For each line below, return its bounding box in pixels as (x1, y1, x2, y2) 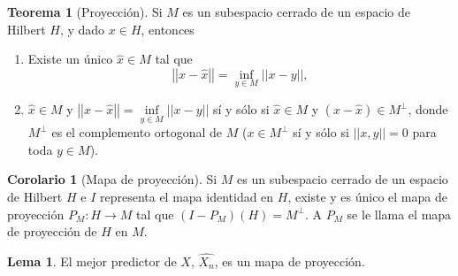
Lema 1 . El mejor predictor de (7, 252, 177, 270)
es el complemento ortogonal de (51, 123, 223, 142)
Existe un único (27, 50, 113, 68)
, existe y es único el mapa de (287, 188, 447, 205)
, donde (408, 100, 448, 118)
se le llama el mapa (347, 204, 452, 223)
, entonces (141, 19, 195, 38)
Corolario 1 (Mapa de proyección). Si (7, 170, 218, 188)
